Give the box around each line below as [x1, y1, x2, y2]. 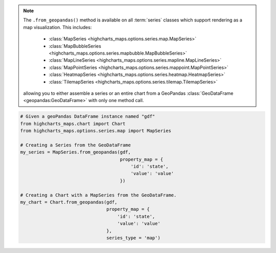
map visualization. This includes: [23, 24, 92, 30]
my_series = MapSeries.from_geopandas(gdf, [20, 149, 131, 155]
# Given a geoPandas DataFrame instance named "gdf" [20, 114, 155, 119]
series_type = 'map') [106, 235, 160, 241]
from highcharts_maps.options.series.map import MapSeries [20, 128, 171, 134]
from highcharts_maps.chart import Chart [20, 120, 126, 127]
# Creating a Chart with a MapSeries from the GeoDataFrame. [20, 192, 177, 198]
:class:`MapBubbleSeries [49, 43, 102, 49]
